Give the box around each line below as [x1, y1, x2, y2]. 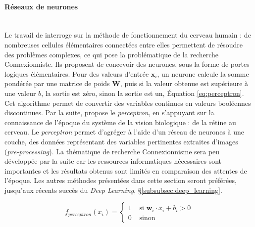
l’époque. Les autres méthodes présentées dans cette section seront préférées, [4, 175, 237, 185]
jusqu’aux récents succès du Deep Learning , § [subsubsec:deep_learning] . [4, 184, 222, 195]
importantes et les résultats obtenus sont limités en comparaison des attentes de [4, 165, 247, 176]
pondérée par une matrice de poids [4, 78, 110, 89]
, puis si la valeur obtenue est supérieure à [120, 78, 249, 89]
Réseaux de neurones [4, 1, 78, 11]
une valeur [4, 88, 36, 98]
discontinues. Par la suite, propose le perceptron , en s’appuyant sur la [4, 107, 214, 118]
